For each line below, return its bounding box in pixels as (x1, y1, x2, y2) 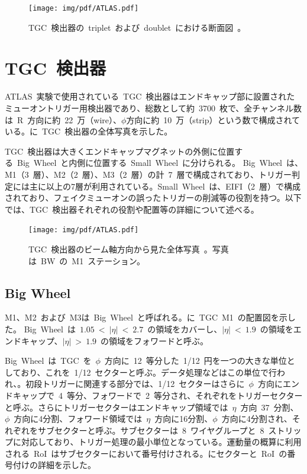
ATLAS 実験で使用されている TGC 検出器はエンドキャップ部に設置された (5, 90, 295, 103)
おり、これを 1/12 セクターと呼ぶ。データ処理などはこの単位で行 (21, 366, 277, 378)
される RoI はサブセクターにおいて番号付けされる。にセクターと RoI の (5, 447, 287, 459)
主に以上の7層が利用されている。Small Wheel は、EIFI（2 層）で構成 (29, 180, 301, 192)
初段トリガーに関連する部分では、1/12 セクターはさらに (25, 377, 245, 390)
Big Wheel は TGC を (5, 354, 92, 367)
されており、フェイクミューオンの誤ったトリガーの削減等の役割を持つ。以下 (5, 191, 302, 204)
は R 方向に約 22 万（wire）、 (5, 113, 122, 126)
